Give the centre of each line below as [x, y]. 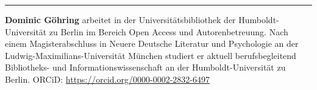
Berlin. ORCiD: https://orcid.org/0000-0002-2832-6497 [108, 79]
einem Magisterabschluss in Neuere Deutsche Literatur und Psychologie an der [152, 43]
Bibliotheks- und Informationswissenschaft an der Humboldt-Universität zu [145, 67]
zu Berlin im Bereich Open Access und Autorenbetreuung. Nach [169, 31]
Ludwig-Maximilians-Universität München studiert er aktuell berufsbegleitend [151, 55]
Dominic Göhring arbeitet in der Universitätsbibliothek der [120, 19]
